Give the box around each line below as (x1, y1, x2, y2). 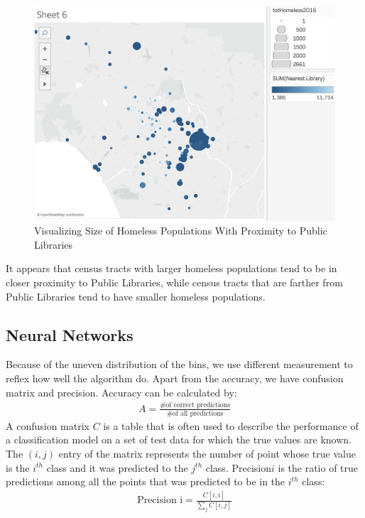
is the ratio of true (278, 460, 359, 475)
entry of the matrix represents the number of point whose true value (58, 446, 356, 461)
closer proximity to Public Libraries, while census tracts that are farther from (6, 275, 343, 290)
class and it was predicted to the (46, 460, 188, 475)
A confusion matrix (6, 418, 89, 433)
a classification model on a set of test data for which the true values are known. (6, 432, 352, 447)
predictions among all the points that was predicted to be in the (6, 474, 285, 489)
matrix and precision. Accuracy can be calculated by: (6, 384, 237, 399)
